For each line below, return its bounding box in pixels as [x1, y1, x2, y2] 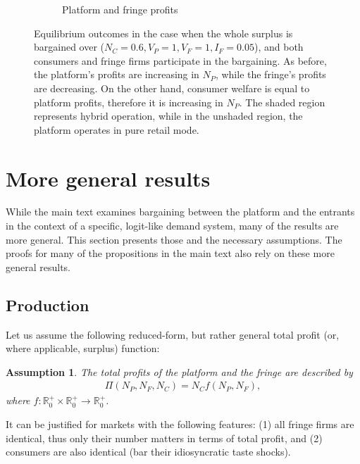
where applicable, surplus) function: [6, 341, 160, 356]
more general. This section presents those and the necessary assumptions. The [6, 232, 342, 246]
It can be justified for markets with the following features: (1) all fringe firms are [6, 417, 354, 432]
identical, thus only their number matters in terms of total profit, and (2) [6, 430, 323, 445]
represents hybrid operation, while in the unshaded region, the [34, 108, 303, 123]
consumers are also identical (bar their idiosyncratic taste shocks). [6, 444, 291, 459]
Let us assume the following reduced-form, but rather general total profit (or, [6, 327, 340, 341]
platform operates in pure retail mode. [34, 122, 199, 137]
